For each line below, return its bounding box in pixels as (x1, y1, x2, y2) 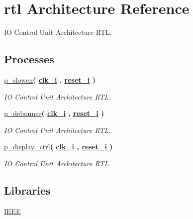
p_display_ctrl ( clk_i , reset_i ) (4, 141, 113, 152)
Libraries (4, 182, 51, 198)
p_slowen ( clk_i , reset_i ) (4, 74, 96, 85)
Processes (4, 51, 54, 67)
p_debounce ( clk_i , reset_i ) (4, 108, 104, 118)
